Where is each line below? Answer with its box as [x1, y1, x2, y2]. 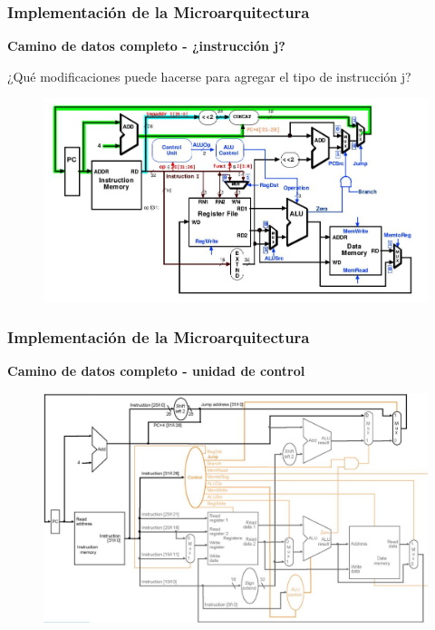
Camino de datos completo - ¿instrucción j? [7, 36, 285, 55]
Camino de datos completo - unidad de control [7, 361, 305, 380]
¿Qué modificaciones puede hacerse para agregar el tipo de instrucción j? [7, 66, 411, 85]
